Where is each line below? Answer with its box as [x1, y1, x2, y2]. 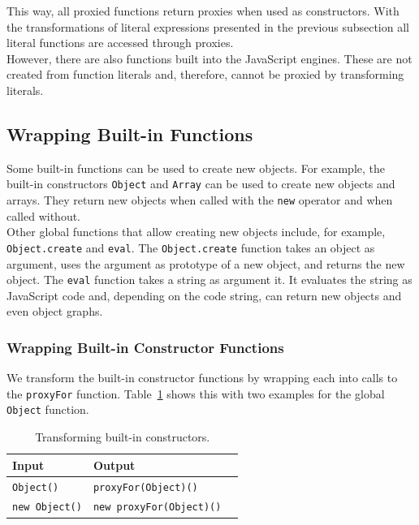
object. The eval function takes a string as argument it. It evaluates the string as [6, 271, 413, 288]
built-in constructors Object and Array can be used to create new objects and [6, 175, 395, 192]
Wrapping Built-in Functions [6, 121, 253, 146]
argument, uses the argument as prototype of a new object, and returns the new [6, 255, 405, 272]
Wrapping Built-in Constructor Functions [6, 337, 284, 357]
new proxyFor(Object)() [93, 501, 222, 514]
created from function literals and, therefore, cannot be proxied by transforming [6, 66, 404, 83]
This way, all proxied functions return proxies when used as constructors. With [6, 2, 400, 19]
